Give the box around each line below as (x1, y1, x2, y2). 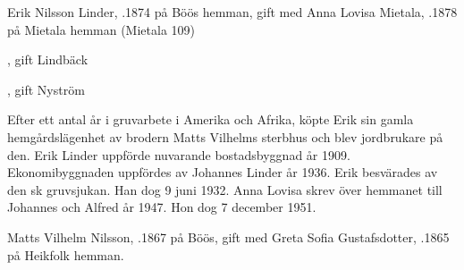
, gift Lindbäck (7, 50, 89, 69)
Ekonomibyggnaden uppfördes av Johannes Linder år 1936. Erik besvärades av (7, 163, 438, 181)
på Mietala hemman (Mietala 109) (7, 20, 195, 38)
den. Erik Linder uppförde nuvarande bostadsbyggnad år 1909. (7, 145, 350, 164)
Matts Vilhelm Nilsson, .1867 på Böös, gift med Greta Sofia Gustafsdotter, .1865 (7, 227, 450, 246)
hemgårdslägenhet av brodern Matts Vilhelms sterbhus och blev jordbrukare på (7, 127, 443, 146)
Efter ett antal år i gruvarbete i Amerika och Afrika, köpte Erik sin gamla (7, 110, 414, 129)
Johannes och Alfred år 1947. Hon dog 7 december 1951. (7, 198, 316, 216)
